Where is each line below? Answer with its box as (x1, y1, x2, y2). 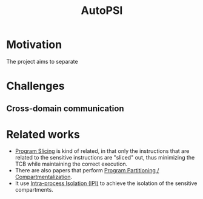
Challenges (6, 79, 65, 93)
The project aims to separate (6, 58, 78, 65)
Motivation (6, 38, 62, 52)
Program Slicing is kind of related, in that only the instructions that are (15, 147, 190, 155)
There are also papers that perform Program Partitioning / (15, 167, 159, 174)
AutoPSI (81, 4, 123, 18)
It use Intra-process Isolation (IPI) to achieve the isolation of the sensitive (15, 180, 198, 187)
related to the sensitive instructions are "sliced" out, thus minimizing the (15, 154, 195, 161)
